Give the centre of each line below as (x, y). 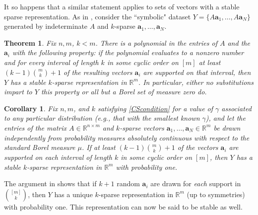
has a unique (73, 194)
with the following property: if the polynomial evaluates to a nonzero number (128, 52)
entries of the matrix (35, 127)
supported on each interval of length (58, 157)
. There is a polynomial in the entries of (156, 42)
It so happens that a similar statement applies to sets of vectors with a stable (122, 6)
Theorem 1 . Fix (30, 42)
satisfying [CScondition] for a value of (155, 108)
